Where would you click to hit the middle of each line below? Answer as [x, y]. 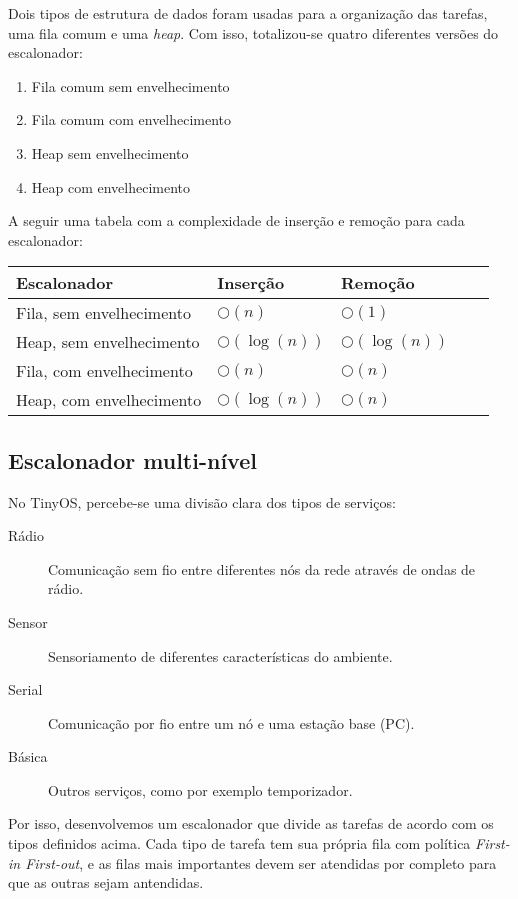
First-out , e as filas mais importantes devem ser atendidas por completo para [261, 862]
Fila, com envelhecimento [104, 371]
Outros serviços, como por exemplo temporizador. [200, 789]
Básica [28, 756]
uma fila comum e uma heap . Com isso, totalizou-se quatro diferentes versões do [253, 32]
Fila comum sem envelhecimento [130, 85]
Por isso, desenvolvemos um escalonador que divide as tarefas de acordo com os [251, 823]
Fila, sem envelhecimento [103, 313]
